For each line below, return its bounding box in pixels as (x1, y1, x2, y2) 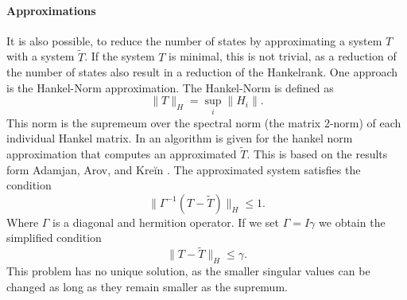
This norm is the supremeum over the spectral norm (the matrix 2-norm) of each (6, 114, 401, 131)
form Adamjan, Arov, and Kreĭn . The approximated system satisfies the (6, 161, 361, 177)
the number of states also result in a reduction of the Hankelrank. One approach (6, 64, 398, 80)
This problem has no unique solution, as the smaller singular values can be (6, 263, 370, 279)
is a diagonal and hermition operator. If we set (52, 213, 279, 230)
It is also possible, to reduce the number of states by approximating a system (6, 32, 382, 49)
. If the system (84, 48, 155, 64)
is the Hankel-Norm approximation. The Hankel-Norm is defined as (6, 79, 334, 95)
